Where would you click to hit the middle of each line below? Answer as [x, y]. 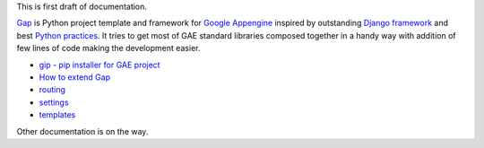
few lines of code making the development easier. [108, 48]
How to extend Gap [75, 77]
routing [52, 90]
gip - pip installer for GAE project [99, 65]
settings [54, 102]
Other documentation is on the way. [82, 131]
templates [57, 115]
